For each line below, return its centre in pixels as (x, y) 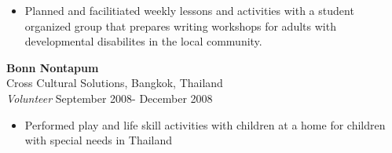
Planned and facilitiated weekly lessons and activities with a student (189, 10)
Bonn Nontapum (53, 67)
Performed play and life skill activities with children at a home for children (205, 124)
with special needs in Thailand (99, 140)
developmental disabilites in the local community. (143, 41)
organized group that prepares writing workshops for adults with (180, 25)
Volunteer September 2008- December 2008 (110, 98)
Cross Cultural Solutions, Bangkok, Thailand (115, 83)
